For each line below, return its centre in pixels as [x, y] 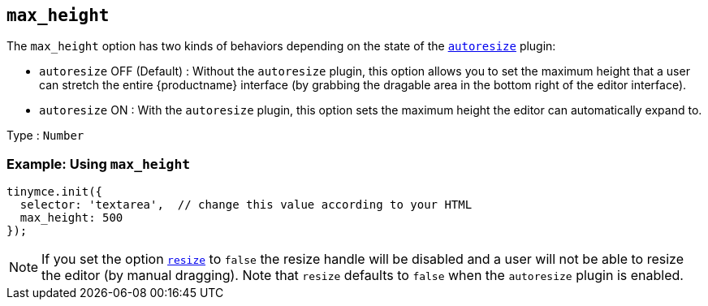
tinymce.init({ [55, 192]
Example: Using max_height [99, 164]
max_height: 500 [71, 218]
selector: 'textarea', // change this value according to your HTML [246, 205]
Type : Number [45, 136]
